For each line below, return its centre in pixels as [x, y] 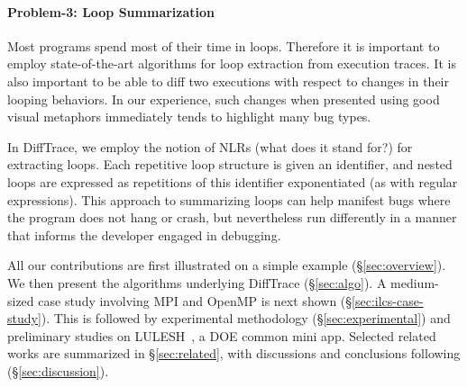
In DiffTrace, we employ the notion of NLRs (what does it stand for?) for [210, 146]
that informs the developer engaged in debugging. [144, 234]
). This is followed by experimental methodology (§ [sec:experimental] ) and [246, 318]
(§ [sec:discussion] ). [58, 370]
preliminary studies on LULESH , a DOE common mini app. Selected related [222, 335]
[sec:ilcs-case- [388, 300]
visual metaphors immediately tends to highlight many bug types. [189, 117]
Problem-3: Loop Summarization [111, 11]
